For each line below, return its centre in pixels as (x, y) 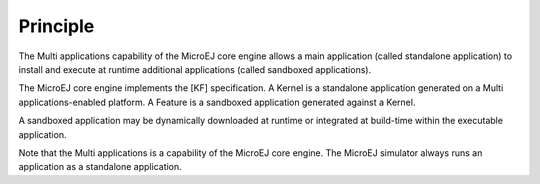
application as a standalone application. (100, 167)
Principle (56, 26)
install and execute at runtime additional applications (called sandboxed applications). (195, 69)
